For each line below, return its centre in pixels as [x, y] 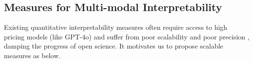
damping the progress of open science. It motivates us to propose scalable [114, 46]
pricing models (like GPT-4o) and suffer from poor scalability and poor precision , [127, 36]
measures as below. [32, 55]
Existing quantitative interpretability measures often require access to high [116, 27]
